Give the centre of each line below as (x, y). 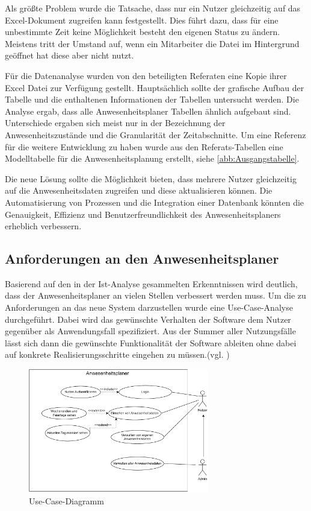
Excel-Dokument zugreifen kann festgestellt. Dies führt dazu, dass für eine (142, 20)
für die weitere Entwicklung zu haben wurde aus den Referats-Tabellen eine (144, 146)
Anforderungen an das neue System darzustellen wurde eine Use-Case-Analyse (149, 307)
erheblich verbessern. (43, 226)
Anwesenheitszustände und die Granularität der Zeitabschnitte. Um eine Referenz (155, 134)
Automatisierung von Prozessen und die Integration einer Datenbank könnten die (155, 202)
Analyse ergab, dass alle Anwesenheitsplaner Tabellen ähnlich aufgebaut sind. (148, 111)
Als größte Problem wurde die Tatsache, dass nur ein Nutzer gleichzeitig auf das (153, 8)
